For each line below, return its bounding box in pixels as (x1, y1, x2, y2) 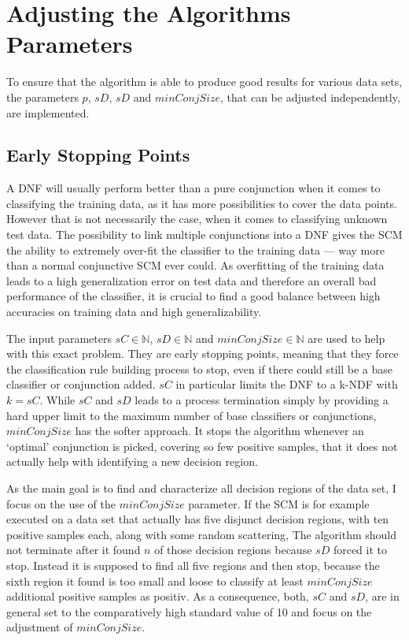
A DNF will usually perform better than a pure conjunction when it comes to (6, 180, 381, 196)
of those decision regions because (154, 541, 312, 558)
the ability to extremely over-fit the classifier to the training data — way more (6, 241, 385, 258)
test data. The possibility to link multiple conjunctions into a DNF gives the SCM (6, 226, 403, 243)
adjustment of (6, 619, 73, 635)
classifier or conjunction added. (6, 376, 156, 393)
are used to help (308, 329, 385, 346)
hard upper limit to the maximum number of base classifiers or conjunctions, (6, 407, 377, 423)
